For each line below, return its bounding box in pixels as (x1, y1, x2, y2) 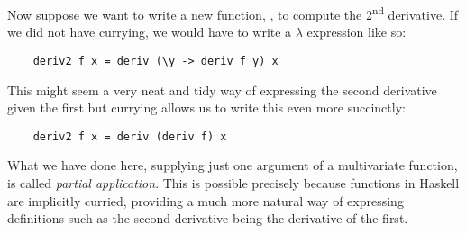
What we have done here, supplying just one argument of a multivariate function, (7, 156, 458, 175)
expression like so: (306, 22, 407, 41)
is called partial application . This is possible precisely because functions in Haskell (7, 173, 460, 192)
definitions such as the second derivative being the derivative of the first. (7, 209, 408, 228)
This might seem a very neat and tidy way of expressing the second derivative (7, 80, 437, 99)
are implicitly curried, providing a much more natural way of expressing (7, 191, 404, 210)
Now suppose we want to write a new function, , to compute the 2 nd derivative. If (7, 3, 459, 23)
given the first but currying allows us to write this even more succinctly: (7, 98, 406, 117)
